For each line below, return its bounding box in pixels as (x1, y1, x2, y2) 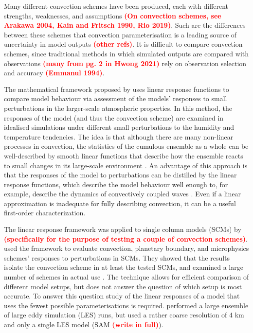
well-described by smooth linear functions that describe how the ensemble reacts (4, 150, 243, 160)
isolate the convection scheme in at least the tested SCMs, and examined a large (4, 262, 243, 272)
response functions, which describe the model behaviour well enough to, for (4, 179, 228, 189)
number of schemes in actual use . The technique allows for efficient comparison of (4, 272, 249, 282)
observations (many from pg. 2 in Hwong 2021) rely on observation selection (4, 58, 247, 68)
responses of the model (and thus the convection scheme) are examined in (4, 112, 224, 123)
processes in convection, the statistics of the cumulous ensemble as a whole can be (4, 141, 249, 151)
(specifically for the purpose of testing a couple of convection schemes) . (4, 233, 248, 244)
